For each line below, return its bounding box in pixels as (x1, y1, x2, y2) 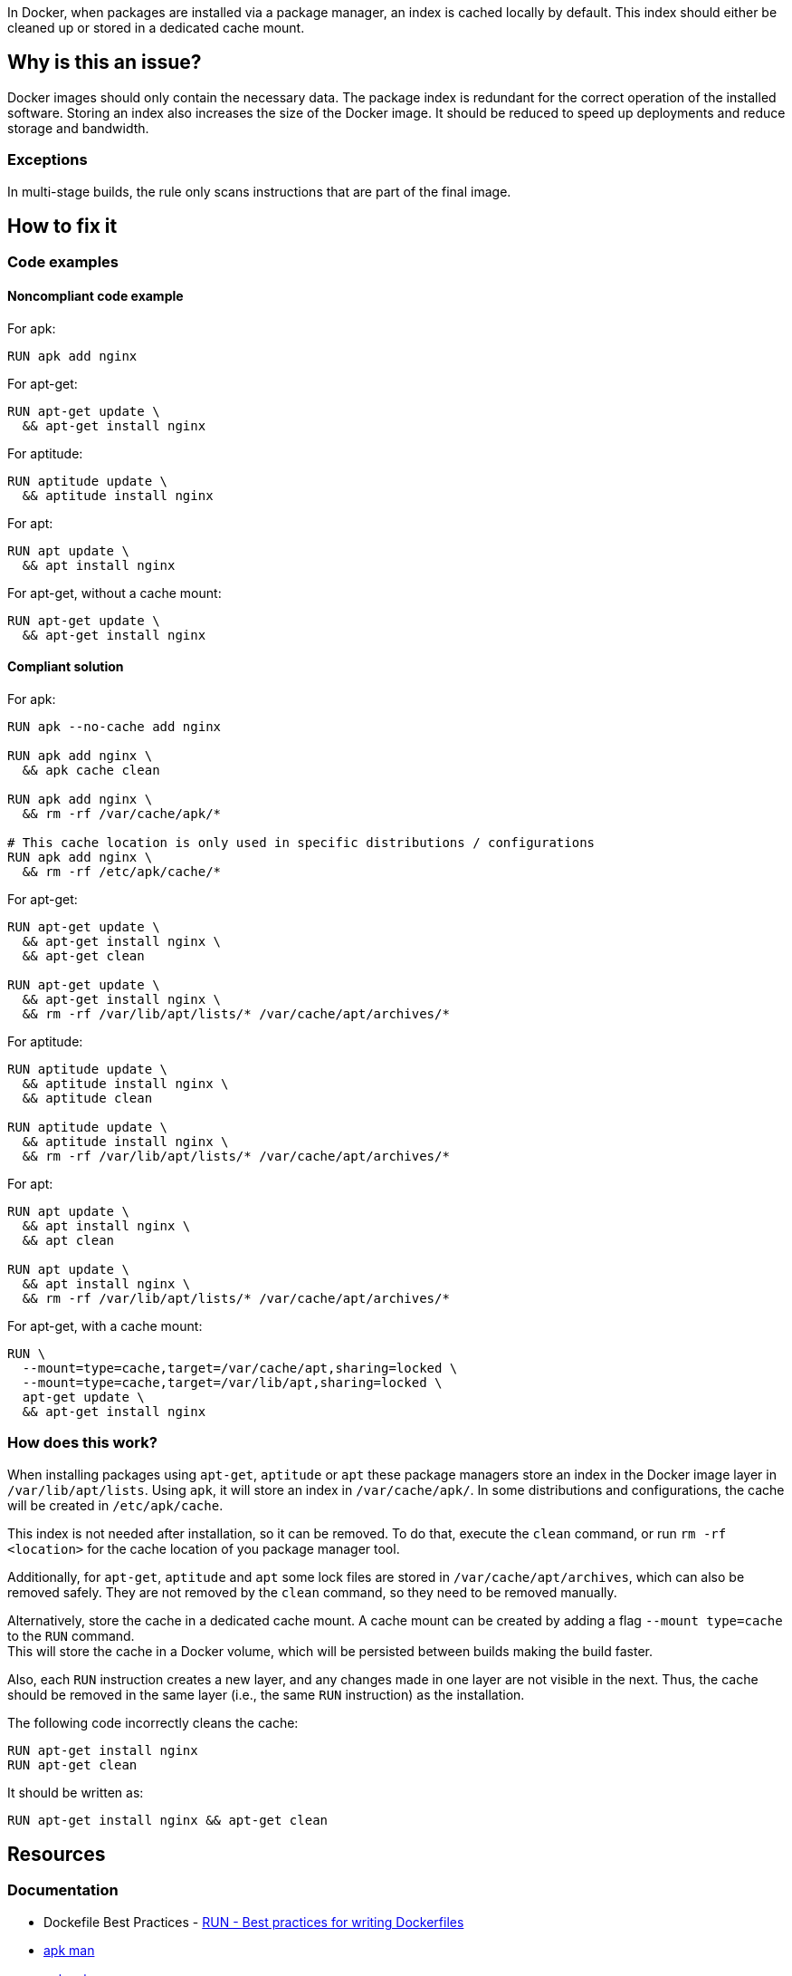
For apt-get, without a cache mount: (7, 584, 222, 601)
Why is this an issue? (7, 51, 202, 74)
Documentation (7, 1881, 119, 1900)
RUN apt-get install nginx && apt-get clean (7, 1812, 329, 1827)
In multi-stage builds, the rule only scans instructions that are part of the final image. (7, 183, 511, 199)
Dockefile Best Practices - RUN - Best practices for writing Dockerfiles (43, 1913, 464, 1930)
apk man (43, 1942, 95, 1958)
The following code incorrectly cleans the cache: (7, 1714, 299, 1730)
